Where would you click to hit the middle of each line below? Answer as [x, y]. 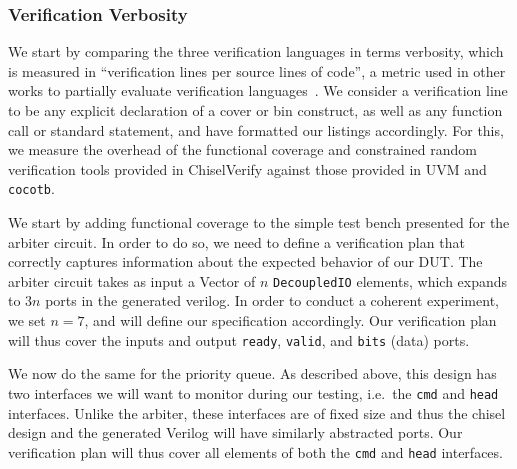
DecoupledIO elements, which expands [390, 280]
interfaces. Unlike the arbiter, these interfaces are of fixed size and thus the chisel [257, 412]
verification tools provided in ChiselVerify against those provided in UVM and [247, 168]
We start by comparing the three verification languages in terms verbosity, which [256, 51]
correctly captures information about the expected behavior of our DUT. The [245, 261]
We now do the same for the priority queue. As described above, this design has [252, 373]
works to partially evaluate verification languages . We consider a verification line [258, 90]
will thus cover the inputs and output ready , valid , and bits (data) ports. [239, 339]
